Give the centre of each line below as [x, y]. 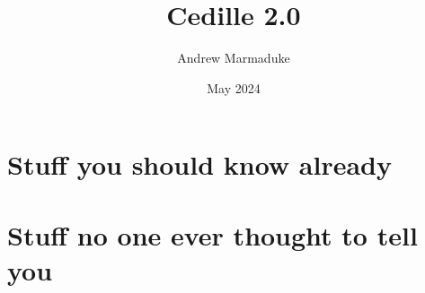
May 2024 [234, 87]
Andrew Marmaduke [234, 58]
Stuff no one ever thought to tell [212, 234]
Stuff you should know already [200, 164]
